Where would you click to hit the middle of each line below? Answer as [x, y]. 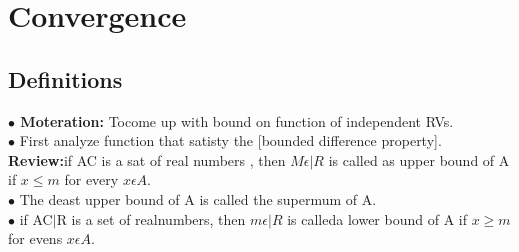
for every [91, 179]
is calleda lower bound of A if [377, 218]
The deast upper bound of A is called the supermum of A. [198, 198]
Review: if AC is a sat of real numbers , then [147, 159]
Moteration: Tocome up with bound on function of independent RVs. [237, 120]
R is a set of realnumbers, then [151, 218]
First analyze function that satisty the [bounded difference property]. [230, 140]
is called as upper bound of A [419, 159]
